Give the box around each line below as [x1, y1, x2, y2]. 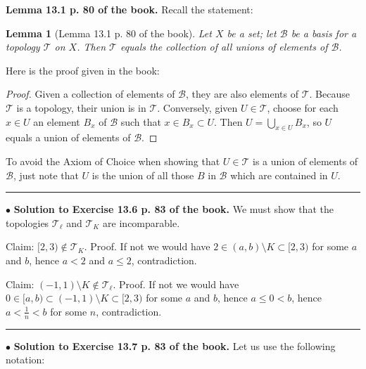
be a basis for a [291, 25, 357, 40]
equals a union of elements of [6, 130, 131, 145]
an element [33, 114, 80, 129]
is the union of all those [91, 167, 194, 182]
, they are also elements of [186, 86, 298, 101]
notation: [6, 352, 45, 367]
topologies [6, 215, 49, 230]
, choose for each [267, 100, 339, 115]
